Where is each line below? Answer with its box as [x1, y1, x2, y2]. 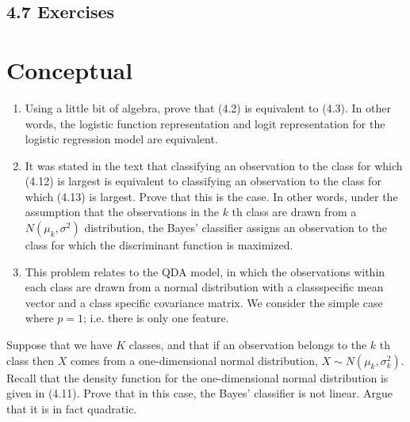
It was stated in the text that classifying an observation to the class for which [25, 157, 403, 173]
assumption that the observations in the [25, 203, 219, 220]
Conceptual [6, 53, 133, 86]
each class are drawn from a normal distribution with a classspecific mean [25, 279, 384, 295]
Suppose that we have [6, 336, 113, 353]
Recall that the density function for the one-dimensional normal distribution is [6, 369, 389, 386]
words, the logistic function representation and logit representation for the [25, 115, 385, 131]
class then [6, 352, 55, 368]
